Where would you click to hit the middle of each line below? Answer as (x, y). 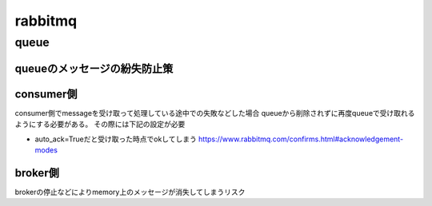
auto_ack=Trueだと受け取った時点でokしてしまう (116, 139)
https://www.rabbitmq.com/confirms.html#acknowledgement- (301, 139)
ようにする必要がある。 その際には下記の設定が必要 (100, 125)
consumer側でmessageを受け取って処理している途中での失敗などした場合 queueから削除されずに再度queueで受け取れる (215, 113)
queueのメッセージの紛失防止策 (94, 68)
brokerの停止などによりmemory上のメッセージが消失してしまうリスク (130, 192)
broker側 (37, 173)
